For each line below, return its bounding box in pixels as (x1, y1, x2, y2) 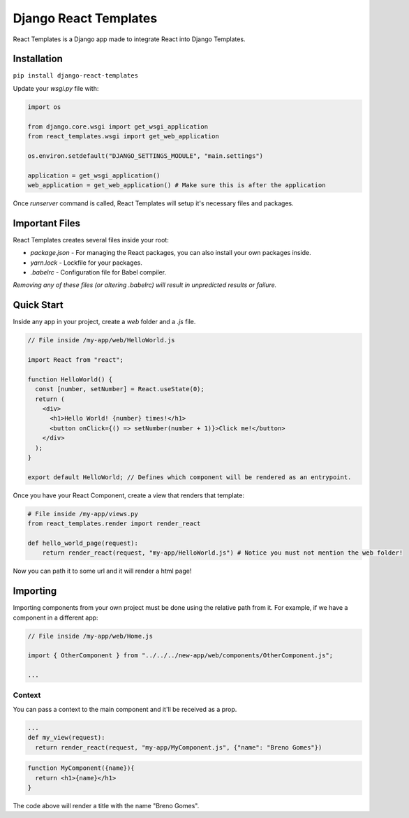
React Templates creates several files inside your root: (13, 235, 169, 244)
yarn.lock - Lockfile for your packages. (30, 258, 142, 267)
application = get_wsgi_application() (27, 171, 161, 180)
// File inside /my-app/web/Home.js (27, 632, 154, 640)
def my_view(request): (27, 733, 105, 742)
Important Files (13, 217, 80, 229)
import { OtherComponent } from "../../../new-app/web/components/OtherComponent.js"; (27, 652, 334, 659)
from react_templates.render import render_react (27, 520, 201, 527)
